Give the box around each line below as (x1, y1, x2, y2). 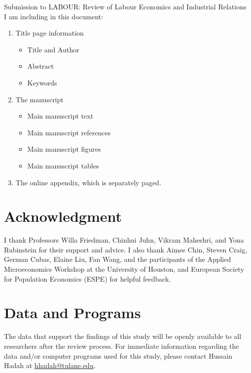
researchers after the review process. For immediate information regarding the (4, 340, 239, 351)
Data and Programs (4, 302, 141, 323)
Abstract (27, 61, 54, 71)
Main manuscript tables (27, 160, 99, 170)
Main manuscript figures (27, 144, 101, 154)
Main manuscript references (27, 127, 111, 137)
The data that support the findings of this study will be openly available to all (4, 331, 242, 341)
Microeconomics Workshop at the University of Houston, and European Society (4, 264, 244, 274)
